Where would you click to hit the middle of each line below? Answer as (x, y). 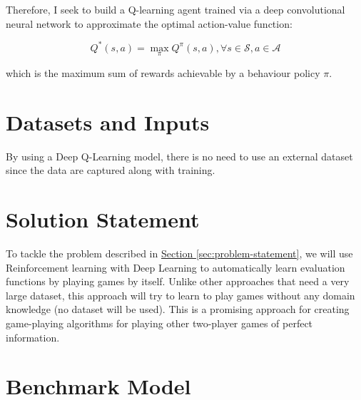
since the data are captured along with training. (111, 170)
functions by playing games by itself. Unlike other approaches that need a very (178, 281)
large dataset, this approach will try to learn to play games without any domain (180, 295)
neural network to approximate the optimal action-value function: (149, 23)
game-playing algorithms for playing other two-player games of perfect (159, 323)
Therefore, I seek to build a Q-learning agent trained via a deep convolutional (176, 9)
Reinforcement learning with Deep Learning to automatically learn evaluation (176, 267)
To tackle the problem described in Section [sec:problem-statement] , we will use (179, 253)
